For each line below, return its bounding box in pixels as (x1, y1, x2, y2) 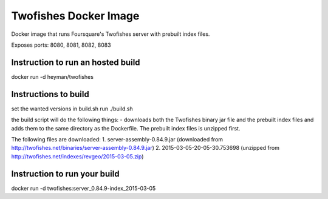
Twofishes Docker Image (11, 9, 140, 22)
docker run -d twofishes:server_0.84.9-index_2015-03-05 (11, 184, 156, 192)
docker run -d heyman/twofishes (11, 73, 94, 80)
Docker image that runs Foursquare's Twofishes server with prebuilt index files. (11, 30, 210, 38)
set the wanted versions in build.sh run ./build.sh (11, 105, 133, 112)
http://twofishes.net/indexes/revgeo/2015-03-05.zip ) (11, 152, 144, 160)
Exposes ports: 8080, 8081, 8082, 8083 (11, 41, 112, 49)
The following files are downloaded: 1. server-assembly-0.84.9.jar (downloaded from (11, 135, 224, 143)
